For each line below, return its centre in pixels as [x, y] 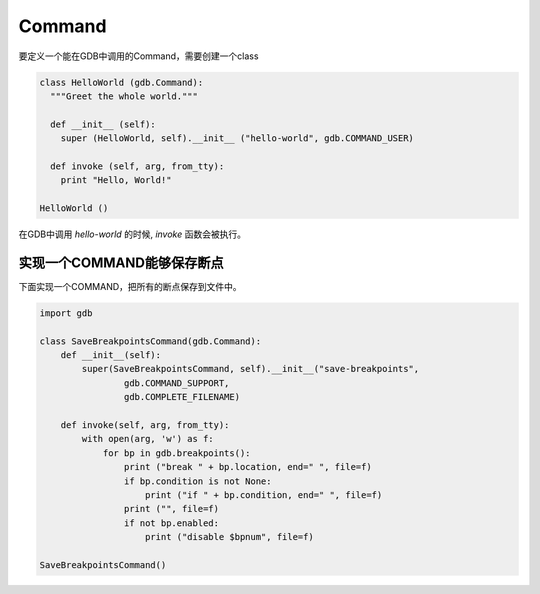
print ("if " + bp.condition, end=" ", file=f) [264, 495]
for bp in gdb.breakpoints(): [176, 453]
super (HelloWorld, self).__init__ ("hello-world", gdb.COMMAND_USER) [237, 138]
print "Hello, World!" [116, 180]
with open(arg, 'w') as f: [147, 439]
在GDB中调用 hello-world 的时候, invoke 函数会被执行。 [132, 234]
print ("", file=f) [171, 509]
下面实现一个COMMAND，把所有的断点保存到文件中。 [130, 286]
